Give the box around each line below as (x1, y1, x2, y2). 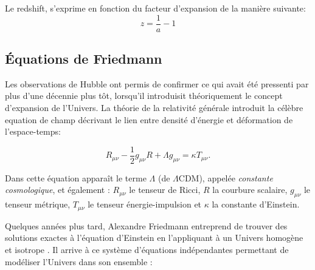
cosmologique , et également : (5, 183, 110, 196)
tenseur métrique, (5, 198, 71, 211)
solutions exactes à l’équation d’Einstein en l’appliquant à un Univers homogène (5, 231, 303, 244)
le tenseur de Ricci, (129, 183, 201, 196)
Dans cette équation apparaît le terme (5, 171, 147, 184)
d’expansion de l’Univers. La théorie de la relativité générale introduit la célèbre (5, 101, 303, 114)
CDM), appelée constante (178, 171, 273, 184)
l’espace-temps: (5, 125, 61, 138)
